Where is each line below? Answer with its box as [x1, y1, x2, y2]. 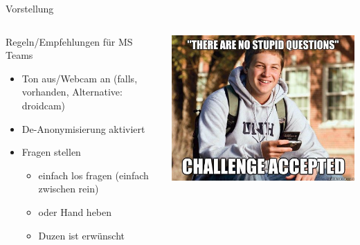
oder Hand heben [38, 204, 112, 219]
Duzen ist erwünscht [38, 228, 125, 242]
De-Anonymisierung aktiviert [21, 121, 145, 136]
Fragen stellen [21, 145, 81, 159]
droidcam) [21, 98, 66, 112]
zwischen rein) [38, 181, 99, 196]
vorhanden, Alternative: [21, 84, 123, 99]
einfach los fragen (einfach [38, 167, 149, 182]
